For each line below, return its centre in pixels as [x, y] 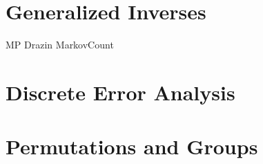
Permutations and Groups [132, 146]
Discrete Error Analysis [120, 92]
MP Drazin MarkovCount [60, 45]
